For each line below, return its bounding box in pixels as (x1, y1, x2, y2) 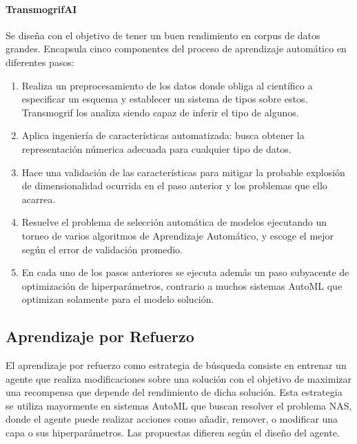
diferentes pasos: (6, 54, 74, 69)
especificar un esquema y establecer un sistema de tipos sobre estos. (21, 92, 308, 106)
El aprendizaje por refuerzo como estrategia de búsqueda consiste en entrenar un (6, 358, 347, 372)
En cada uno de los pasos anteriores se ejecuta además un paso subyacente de (21, 265, 349, 279)
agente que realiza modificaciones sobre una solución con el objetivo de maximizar (6, 371, 351, 385)
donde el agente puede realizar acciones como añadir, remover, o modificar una (6, 412, 338, 426)
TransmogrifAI (6, 1, 77, 16)
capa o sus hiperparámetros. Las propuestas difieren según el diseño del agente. (6, 425, 340, 440)
